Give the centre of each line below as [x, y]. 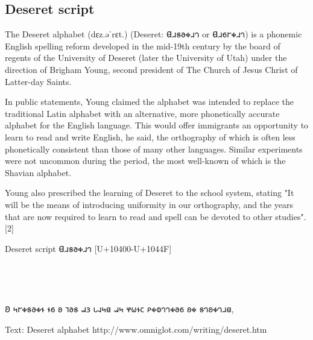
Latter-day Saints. [38, 81]
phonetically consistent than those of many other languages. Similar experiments [154, 149]
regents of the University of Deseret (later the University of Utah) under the [146, 58]
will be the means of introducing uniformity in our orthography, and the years [149, 204]
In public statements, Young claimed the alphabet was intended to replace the [149, 102]
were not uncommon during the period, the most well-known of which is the [145, 161]
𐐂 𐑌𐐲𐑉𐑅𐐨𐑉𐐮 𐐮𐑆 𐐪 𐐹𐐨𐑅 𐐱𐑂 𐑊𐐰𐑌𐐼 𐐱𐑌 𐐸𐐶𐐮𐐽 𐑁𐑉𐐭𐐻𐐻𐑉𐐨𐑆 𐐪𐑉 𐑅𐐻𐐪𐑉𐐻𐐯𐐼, [119, 309]
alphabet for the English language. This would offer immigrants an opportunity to [157, 125]
